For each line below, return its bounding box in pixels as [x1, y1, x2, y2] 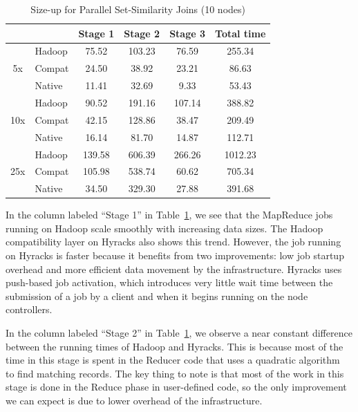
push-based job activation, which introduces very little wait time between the [6, 275, 333, 290]
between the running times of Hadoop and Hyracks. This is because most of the [6, 339, 343, 353]
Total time [215, 26, 266, 40]
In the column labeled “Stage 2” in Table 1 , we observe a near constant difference [6, 326, 352, 340]
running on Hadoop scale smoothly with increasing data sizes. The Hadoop [6, 221, 323, 235]
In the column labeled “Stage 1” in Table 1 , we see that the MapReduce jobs [6, 207, 333, 222]
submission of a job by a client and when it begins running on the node [6, 288, 308, 303]
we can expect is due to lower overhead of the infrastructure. [6, 393, 263, 407]
